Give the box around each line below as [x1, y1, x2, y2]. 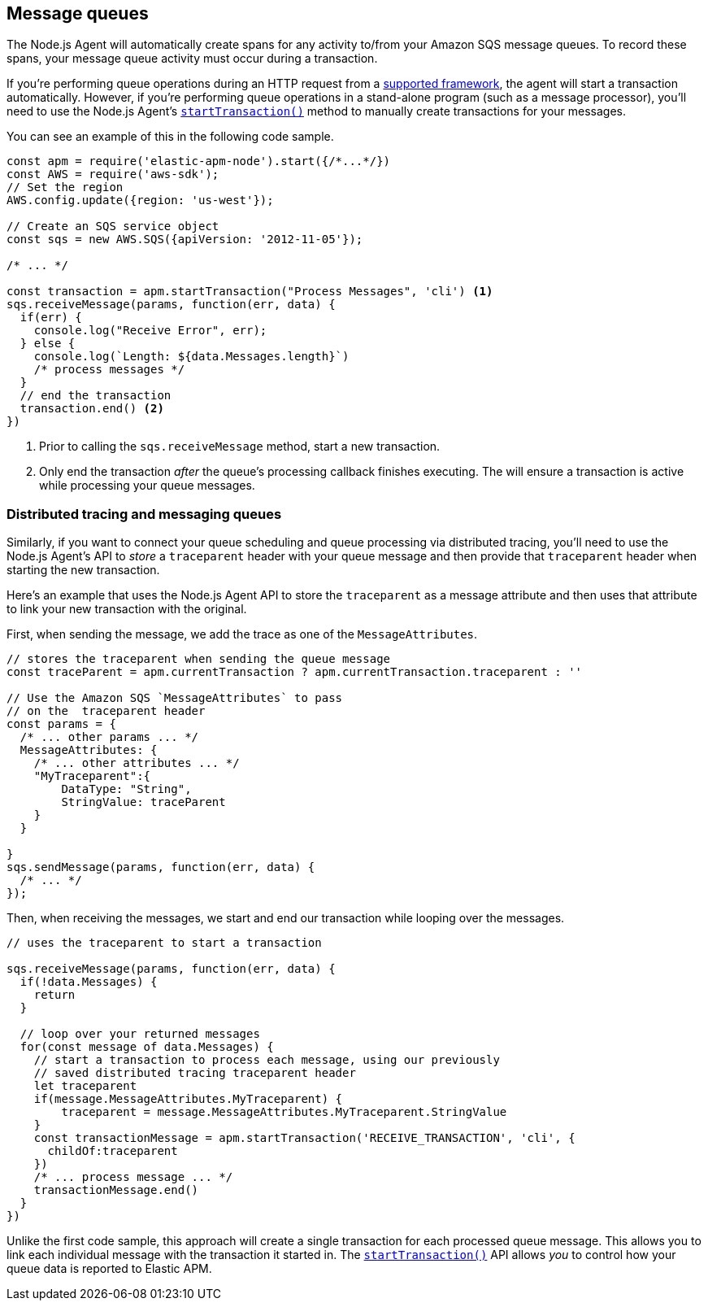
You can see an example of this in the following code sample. [7, 129, 334, 144]
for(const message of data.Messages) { [20, 1040, 274, 1054]
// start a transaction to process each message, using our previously [33, 1053, 500, 1067]
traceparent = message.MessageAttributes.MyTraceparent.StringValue [61, 1105, 507, 1119]
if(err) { [20, 311, 82, 325]
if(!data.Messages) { [20, 975, 158, 989]
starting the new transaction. [7, 563, 160, 577]
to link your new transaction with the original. [7, 602, 247, 616]
